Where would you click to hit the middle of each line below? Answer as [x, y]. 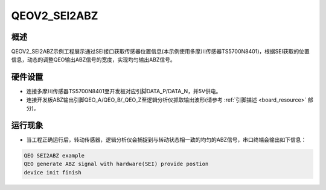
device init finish [53, 172]
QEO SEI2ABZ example [54, 156]
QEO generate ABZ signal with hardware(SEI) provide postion [116, 164]
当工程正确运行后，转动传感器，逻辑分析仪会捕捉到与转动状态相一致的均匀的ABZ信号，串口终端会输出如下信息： [166, 140]
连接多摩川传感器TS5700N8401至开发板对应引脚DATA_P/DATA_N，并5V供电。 [124, 91]
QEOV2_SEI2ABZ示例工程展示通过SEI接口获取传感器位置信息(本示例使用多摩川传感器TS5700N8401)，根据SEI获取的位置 [161, 52]
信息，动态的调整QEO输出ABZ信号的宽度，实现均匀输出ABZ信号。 [94, 60]
